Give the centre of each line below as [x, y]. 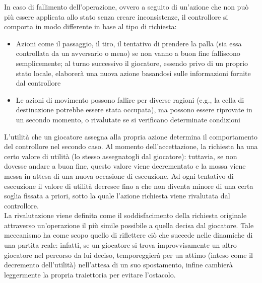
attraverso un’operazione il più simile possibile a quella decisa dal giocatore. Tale [129, 225]
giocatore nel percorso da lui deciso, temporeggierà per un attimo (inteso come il [128, 255]
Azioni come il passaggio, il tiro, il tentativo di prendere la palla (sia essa [129, 43]
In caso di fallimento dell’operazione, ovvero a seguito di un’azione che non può [126, 7]
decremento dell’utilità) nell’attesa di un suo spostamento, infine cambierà [118, 265]
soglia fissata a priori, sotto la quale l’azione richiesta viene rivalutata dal [117, 196]
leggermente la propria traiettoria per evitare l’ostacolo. [90, 274]
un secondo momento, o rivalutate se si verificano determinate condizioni [128, 119]
